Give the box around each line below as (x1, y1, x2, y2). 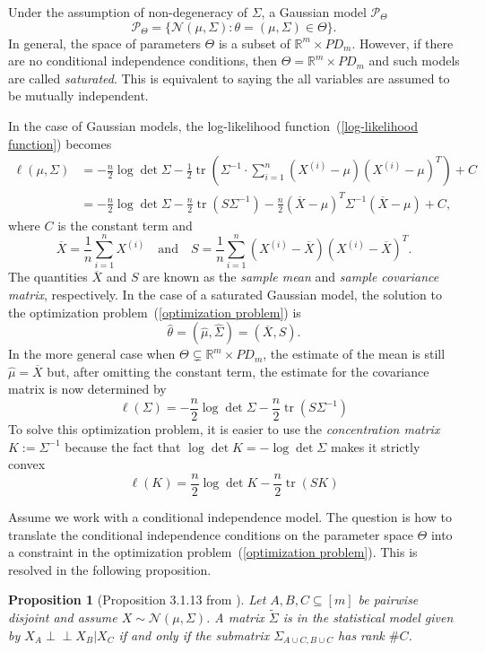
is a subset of (218, 33, 290, 52)
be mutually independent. (8, 86, 149, 105)
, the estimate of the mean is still (263, 344, 446, 363)
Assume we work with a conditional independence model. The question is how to (8, 507, 452, 526)
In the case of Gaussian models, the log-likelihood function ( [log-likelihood (8, 116, 419, 135)
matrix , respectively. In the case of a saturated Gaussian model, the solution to (8, 285, 442, 304)
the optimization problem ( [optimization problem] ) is (8, 302, 301, 321)
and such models (368, 51, 460, 70)
